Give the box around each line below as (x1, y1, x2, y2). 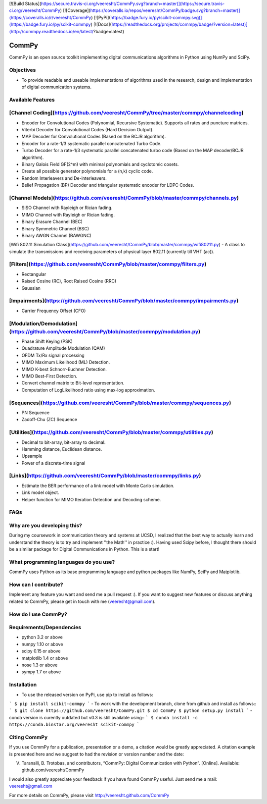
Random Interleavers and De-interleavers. (21, 175, 107, 181)
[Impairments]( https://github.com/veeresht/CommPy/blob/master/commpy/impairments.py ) (9, 297, 239, 304)
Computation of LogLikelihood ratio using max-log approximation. (21, 387, 155, 393)
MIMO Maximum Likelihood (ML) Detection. (21, 359, 110, 365)
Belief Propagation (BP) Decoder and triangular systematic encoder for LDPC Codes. (21, 182, 195, 188)
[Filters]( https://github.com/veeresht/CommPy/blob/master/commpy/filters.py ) (9, 261, 207, 268)
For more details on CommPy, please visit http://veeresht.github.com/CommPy (9, 792, 170, 798)
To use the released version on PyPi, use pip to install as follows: (21, 692, 153, 697)
